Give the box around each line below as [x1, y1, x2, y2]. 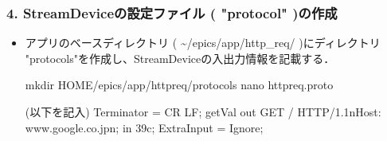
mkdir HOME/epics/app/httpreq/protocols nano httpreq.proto [25, 76, 334, 93]
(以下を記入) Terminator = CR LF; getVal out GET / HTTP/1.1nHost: [25, 104, 381, 119]
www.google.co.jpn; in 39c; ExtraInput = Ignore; [25, 119, 264, 135]
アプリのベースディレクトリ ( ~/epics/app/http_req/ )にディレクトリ [25, 34, 381, 51]
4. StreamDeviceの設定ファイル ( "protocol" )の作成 [6, 2, 338, 22]
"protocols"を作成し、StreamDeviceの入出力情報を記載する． [25, 49, 335, 66]
